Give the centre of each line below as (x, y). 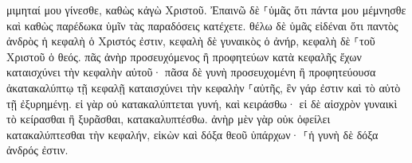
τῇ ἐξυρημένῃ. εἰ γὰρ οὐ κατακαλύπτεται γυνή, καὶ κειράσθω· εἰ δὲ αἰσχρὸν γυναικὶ (202, 103)
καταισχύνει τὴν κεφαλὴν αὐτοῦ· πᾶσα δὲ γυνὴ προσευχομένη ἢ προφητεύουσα (191, 72)
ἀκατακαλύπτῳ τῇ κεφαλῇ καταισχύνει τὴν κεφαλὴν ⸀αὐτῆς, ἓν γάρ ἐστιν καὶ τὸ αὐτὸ (204, 87)
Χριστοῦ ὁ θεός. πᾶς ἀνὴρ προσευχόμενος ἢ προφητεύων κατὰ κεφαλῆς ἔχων (184, 56)
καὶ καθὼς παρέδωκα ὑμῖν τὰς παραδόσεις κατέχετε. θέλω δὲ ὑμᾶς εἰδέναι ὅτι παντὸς (202, 25)
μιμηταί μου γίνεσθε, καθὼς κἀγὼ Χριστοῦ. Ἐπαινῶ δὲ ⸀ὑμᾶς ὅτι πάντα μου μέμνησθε (206, 10)
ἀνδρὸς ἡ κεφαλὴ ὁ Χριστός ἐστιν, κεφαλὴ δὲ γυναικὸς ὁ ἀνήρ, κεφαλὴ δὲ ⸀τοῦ (191, 41)
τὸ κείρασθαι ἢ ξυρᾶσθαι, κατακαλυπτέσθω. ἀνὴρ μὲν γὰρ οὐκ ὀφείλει (169, 119)
